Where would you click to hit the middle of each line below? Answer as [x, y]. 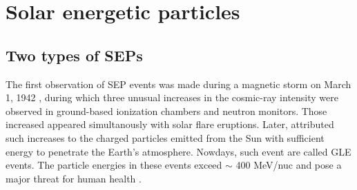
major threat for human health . [74, 178]
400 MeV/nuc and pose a [289, 165]
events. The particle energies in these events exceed [114, 165]
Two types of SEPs [74, 55]
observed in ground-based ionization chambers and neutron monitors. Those [166, 110]
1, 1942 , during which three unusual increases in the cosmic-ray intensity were [172, 97]
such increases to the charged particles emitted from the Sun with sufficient [165, 137]
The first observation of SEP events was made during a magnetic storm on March [178, 84]
